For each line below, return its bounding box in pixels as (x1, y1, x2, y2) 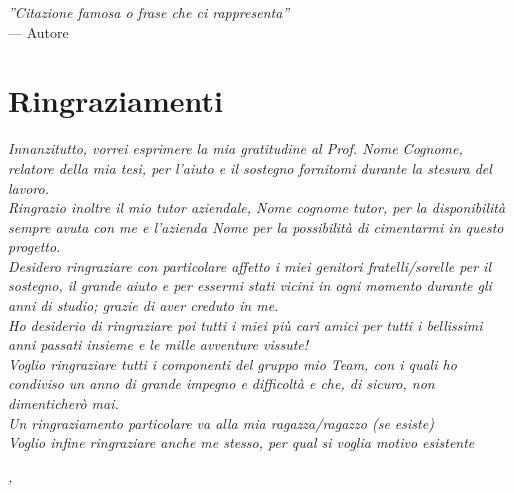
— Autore (8, 21, 69, 42)
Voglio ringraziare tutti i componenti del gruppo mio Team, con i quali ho (8, 353, 457, 374)
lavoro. (8, 177, 49, 198)
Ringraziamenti (8, 80, 223, 121)
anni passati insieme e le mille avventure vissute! (8, 334, 309, 355)
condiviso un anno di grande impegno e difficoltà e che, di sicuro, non (8, 373, 435, 394)
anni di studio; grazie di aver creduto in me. (8, 295, 279, 316)
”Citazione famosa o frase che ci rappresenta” (8, 2, 290, 22)
